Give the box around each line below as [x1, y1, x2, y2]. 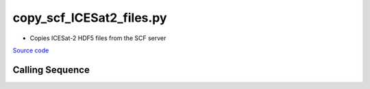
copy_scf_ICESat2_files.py [12, 10, 167, 25]
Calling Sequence [12, 64, 90, 75]
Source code [12, 46, 49, 54]
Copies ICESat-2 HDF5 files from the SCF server [29, 34, 166, 42]
